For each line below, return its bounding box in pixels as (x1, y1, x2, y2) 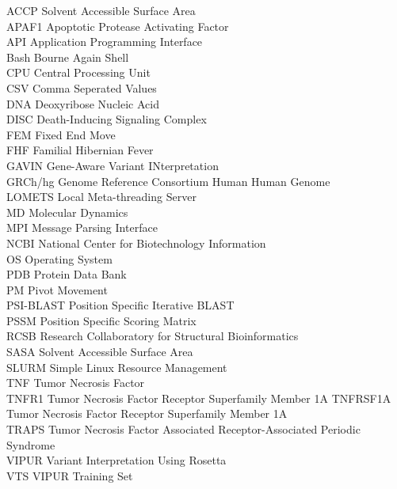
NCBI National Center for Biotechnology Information (6, 234, 266, 251)
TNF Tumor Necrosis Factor (6, 374, 145, 391)
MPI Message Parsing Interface (6, 219, 158, 236)
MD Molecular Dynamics (6, 203, 128, 220)
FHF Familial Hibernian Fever (6, 142, 154, 158)
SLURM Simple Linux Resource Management (6, 358, 227, 375)
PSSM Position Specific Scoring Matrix (6, 312, 197, 328)
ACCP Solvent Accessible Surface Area (6, 2, 196, 18)
